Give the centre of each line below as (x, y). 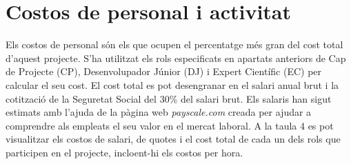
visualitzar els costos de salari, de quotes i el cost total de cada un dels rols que (173, 139)
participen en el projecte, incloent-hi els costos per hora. (124, 152)
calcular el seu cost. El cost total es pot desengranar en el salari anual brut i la (172, 84)
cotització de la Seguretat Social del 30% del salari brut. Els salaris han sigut (169, 98)
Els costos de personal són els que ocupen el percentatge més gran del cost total (174, 44)
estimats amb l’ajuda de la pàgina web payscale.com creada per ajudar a (159, 112)
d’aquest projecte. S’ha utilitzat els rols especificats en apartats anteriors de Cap (176, 58)
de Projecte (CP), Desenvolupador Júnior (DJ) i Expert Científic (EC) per (164, 71)
